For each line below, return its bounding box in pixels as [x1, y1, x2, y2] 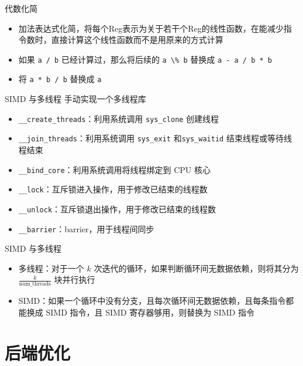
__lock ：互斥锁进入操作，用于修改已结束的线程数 [18, 183, 208, 195]
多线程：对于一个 [18, 262, 84, 274]
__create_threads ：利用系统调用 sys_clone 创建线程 [18, 112, 219, 124]
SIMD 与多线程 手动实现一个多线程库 [5, 93, 146, 105]
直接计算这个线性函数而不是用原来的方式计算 [51, 33, 223, 46]
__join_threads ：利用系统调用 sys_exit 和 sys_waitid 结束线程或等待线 [18, 132, 292, 144]
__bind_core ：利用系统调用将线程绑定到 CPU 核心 [18, 163, 211, 175]
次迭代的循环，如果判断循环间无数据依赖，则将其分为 [94, 262, 299, 274]
